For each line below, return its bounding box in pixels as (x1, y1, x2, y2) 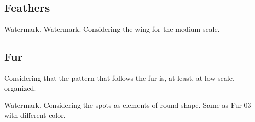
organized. (4, 82, 36, 93)
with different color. (4, 109, 66, 120)
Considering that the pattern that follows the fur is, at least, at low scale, (4, 72, 235, 83)
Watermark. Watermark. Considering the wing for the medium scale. (4, 23, 220, 34)
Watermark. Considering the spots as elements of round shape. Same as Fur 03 (4, 100, 251, 110)
